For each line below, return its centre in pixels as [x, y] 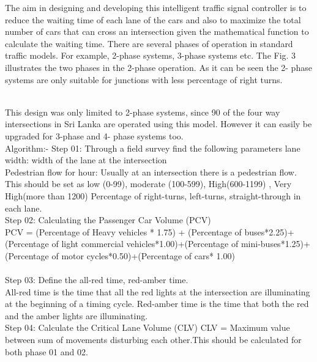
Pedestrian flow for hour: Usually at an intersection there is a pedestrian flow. [151, 172]
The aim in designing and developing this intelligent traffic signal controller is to [156, 7]
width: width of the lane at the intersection [86, 160]
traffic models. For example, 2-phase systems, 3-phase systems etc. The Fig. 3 [151, 55]
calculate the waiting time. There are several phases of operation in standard [149, 43]
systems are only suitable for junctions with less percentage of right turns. [144, 79]
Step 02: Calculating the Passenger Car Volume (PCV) [108, 220]
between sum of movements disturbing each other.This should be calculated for [153, 340]
